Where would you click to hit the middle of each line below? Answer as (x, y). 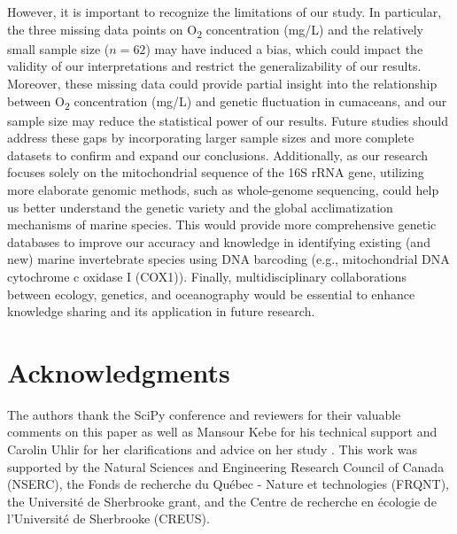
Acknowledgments (119, 371)
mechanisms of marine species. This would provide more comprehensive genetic (222, 224)
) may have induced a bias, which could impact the (284, 48)
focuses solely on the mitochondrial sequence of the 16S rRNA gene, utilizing (216, 172)
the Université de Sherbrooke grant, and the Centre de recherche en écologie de (222, 501)
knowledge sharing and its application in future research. (161, 311)
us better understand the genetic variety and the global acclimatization (200, 207)
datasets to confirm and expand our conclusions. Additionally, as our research (218, 155)
